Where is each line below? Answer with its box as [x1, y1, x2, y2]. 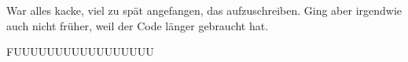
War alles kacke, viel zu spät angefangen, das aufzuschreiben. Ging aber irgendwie [6, 2, 402, 18]
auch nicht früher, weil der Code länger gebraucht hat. [6, 17, 269, 33]
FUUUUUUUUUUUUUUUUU [6, 43, 154, 60]
